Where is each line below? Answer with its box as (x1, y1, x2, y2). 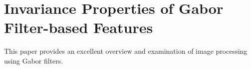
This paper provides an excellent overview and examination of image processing (4, 46, 248, 56)
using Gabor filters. (4, 55, 63, 66)
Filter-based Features (4, 17, 153, 37)
